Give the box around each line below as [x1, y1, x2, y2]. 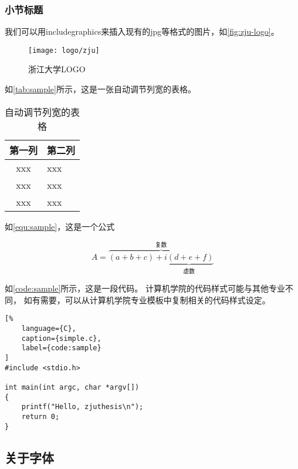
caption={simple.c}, [21, 334, 101, 343]
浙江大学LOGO [28, 63, 86, 75]
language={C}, [21, 324, 76, 333]
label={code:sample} [21, 344, 101, 353]
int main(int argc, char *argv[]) [5, 383, 140, 391]
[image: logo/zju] [28, 46, 100, 55]
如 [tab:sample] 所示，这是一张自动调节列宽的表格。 [5, 83, 196, 95]
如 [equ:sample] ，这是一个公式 [5, 220, 115, 232]
